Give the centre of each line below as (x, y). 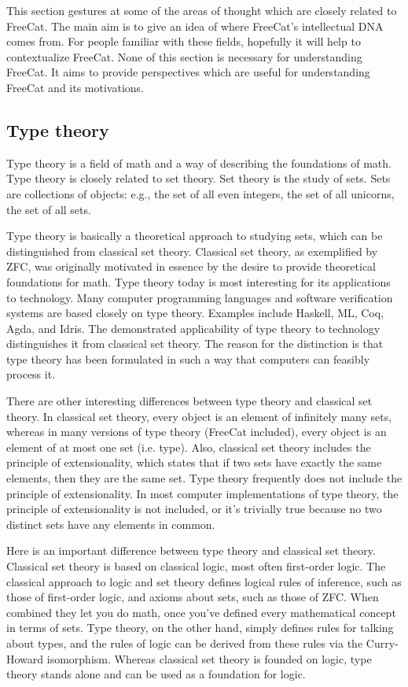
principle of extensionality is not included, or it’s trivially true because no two (194, 509)
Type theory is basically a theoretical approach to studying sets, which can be (195, 236)
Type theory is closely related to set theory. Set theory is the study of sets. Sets (198, 178)
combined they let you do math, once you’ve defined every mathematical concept (201, 612)
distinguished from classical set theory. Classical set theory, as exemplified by (192, 251)
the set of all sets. (49, 209)
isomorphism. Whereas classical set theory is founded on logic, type (209, 658)
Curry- (382, 643)
